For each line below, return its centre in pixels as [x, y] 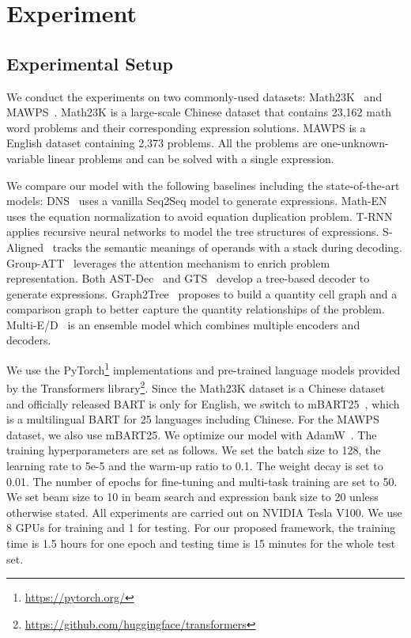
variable [25, 158]
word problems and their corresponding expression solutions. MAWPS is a [186, 127]
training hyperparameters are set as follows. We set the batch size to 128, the [194, 450]
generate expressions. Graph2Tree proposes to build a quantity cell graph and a [202, 293]
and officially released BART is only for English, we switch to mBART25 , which [203, 403]
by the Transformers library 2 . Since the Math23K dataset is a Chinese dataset [196, 387]
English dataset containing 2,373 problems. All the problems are [162, 143]
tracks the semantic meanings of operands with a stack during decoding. [228, 247]
